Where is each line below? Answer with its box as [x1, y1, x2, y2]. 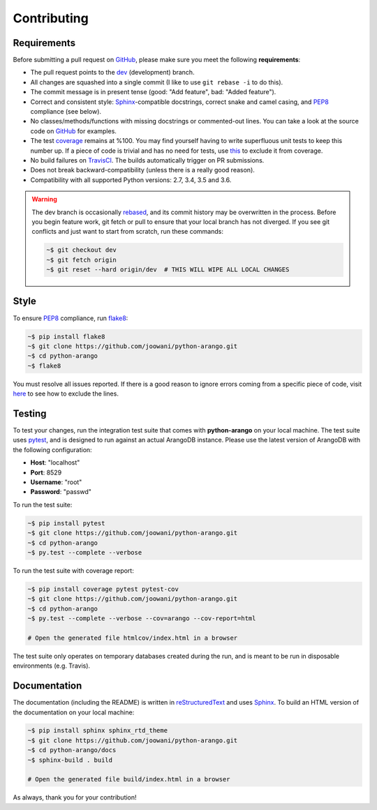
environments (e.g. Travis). [13, 661, 91, 670]
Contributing [13, 10, 89, 26]
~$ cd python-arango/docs [27, 747, 117, 754]
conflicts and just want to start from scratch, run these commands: [31, 227, 223, 236]
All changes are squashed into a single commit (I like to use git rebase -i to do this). [30, 77, 283, 87]
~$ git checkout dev [46, 246, 117, 254]
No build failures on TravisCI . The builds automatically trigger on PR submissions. [30, 156, 265, 164]
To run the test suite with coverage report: [13, 566, 134, 575]
